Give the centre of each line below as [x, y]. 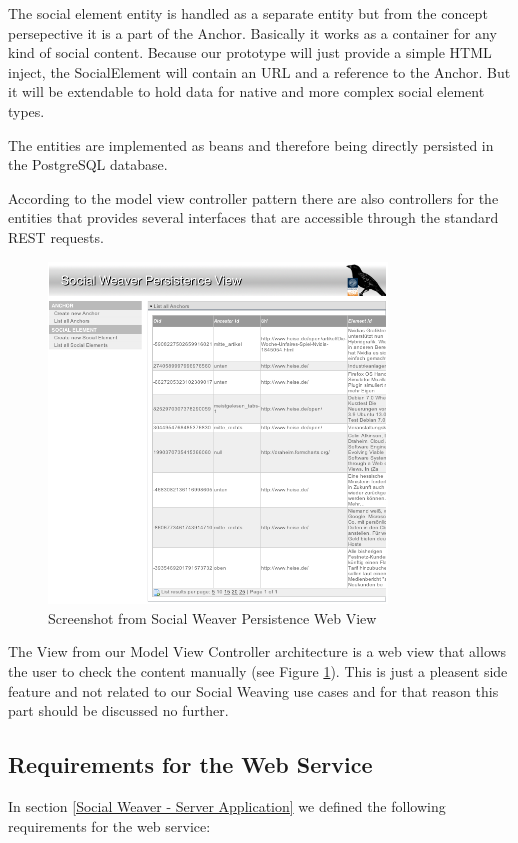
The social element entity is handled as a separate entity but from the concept [248, 13]
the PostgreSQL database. [88, 164]
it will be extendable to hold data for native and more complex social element [246, 91]
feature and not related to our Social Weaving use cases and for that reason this [253, 690]
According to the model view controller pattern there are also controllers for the [253, 197]
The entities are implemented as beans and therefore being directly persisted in [251, 144]
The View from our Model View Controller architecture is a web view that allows [257, 651]
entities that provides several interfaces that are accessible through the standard [253, 217]
